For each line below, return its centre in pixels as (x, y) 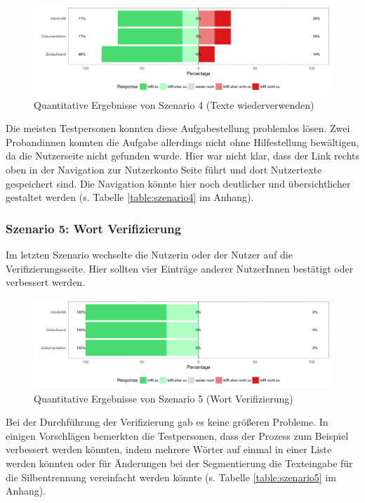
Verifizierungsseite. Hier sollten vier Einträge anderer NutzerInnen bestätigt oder (180, 268)
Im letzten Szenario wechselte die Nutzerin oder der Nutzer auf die (149, 255)
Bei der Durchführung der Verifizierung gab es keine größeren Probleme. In (167, 422)
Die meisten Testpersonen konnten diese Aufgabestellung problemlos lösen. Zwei (178, 128)
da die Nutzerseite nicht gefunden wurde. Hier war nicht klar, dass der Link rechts (182, 156)
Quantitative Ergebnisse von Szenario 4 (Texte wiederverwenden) (174, 104)
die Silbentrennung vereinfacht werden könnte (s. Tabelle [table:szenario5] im (171, 477)
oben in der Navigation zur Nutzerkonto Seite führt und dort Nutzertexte (164, 170)
